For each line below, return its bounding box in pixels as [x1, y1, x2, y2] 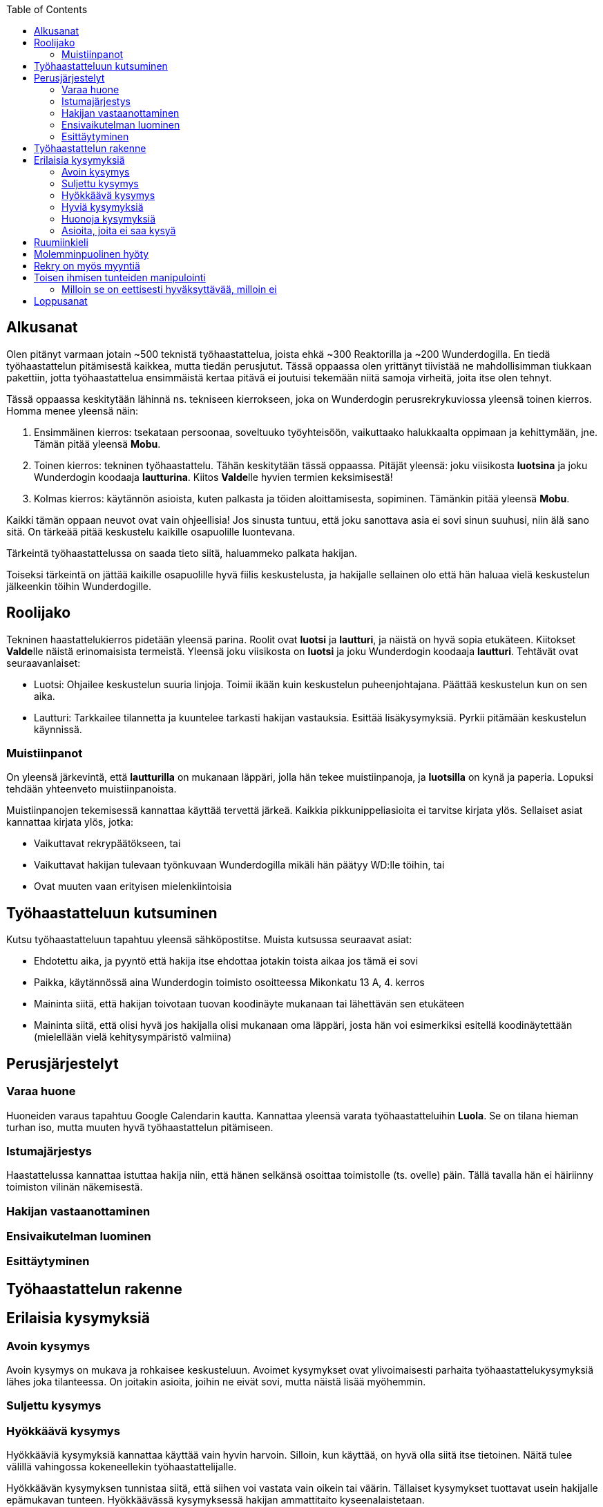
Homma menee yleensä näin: [6, 404, 139, 417]
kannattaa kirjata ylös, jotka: [6, 816, 134, 828]
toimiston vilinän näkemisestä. [6, 1181, 143, 1193]
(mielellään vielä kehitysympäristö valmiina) [34, 1031, 232, 1043]
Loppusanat [34, 295, 88, 307]
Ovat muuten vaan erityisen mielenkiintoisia [34, 880, 232, 893]
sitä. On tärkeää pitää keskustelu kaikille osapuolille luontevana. [6, 525, 296, 538]
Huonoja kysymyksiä [61, 213, 156, 225]
